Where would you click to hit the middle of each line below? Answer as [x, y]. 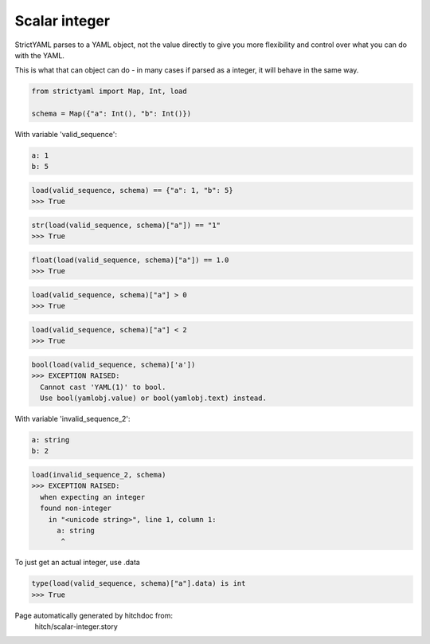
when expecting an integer [93, 497]
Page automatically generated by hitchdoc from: [94, 615]
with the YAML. [40, 55]
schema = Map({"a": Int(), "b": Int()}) [111, 114]
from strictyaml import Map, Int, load [109, 91]
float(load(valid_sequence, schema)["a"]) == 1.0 [130, 260]
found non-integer [76, 509]
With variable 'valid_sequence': [66, 135]
